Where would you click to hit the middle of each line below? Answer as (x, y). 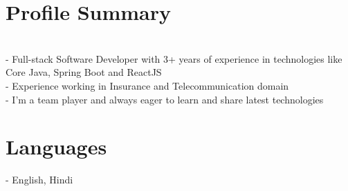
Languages (56, 147)
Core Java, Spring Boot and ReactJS (84, 72)
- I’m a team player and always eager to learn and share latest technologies (165, 99)
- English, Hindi (39, 180)
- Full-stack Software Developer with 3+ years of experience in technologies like (174, 58)
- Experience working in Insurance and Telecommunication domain (147, 85)
